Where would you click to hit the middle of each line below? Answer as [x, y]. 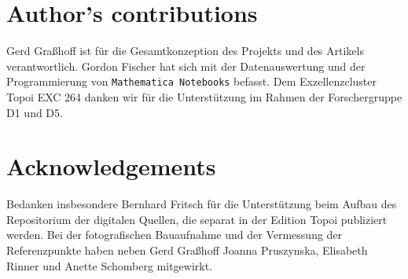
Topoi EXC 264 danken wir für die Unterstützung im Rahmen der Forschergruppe [204, 96]
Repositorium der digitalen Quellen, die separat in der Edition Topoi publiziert [197, 219]
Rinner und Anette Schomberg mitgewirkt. [110, 265]
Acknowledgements [111, 166]
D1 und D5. [35, 112]
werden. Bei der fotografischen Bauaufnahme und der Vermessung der [175, 235]
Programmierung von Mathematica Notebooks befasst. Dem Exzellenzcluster [191, 81]
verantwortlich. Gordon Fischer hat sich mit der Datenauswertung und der [186, 66]
